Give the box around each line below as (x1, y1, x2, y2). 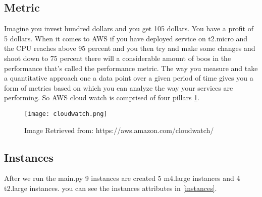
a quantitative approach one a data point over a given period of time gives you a (4, 73, 253, 83)
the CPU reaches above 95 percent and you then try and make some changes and (4, 43, 255, 53)
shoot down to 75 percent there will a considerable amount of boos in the (4, 52, 231, 63)
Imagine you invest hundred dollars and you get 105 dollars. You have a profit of (4, 23, 253, 34)
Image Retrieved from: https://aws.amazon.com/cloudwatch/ (24, 124, 214, 135)
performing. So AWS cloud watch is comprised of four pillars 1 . (4, 92, 200, 103)
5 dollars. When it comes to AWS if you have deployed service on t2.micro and (4, 33, 248, 43)
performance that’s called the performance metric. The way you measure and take (4, 62, 258, 73)
